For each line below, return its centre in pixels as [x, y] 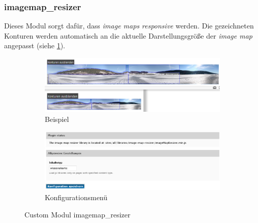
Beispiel [57, 119]
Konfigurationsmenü [76, 197]
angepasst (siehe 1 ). [35, 45]
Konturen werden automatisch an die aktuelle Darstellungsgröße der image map [128, 35]
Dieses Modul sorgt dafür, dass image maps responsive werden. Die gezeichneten [129, 26]
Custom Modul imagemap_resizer [78, 214]
